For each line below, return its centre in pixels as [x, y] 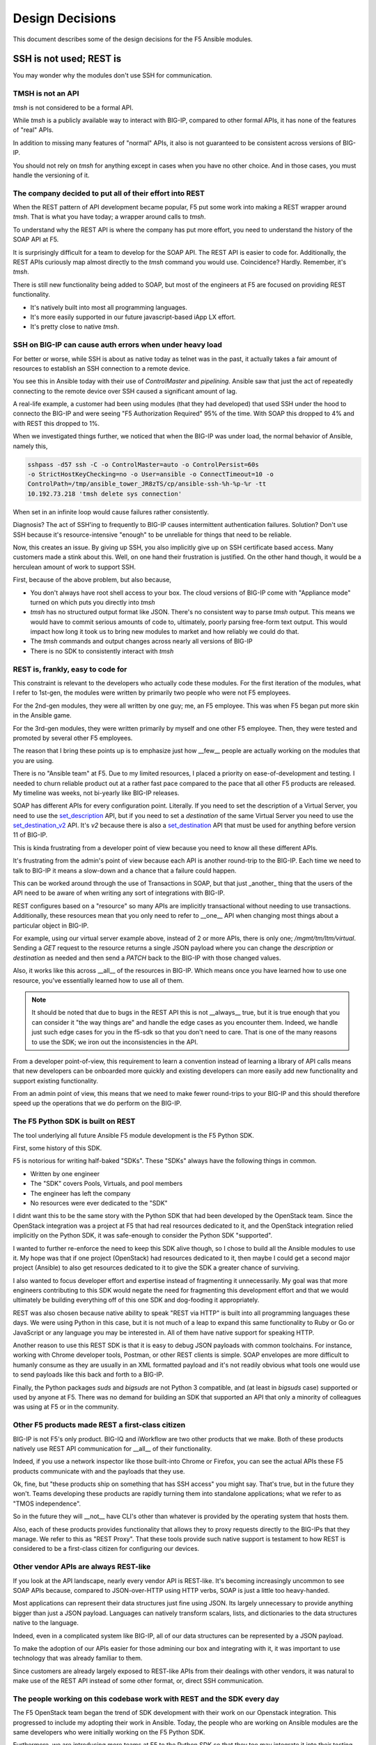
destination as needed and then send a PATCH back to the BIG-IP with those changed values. [147, 958]
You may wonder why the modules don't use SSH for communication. [112, 75]
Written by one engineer [65, 1173]
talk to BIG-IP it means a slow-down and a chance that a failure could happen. [125, 870]
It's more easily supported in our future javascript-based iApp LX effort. [133, 317]
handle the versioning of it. [51, 175]
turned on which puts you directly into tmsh [93, 602]
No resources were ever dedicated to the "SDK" [99, 1203]
